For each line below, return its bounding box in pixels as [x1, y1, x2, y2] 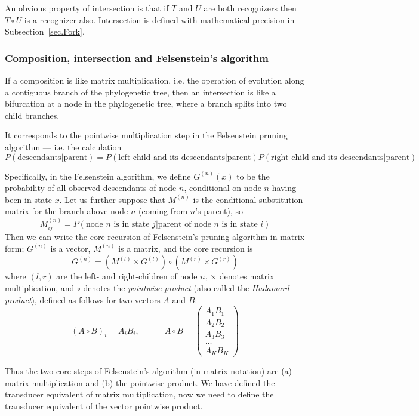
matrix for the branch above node [5, 205, 128, 217]
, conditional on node [184, 181, 261, 194]
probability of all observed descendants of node [5, 181, 177, 194]
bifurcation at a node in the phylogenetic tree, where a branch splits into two [5, 97, 287, 110]
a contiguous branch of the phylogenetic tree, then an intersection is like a [5, 85, 276, 98]
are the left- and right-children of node [56, 270, 198, 282]
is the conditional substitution [193, 193, 303, 205]
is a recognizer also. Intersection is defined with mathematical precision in [24, 13, 295, 26]
